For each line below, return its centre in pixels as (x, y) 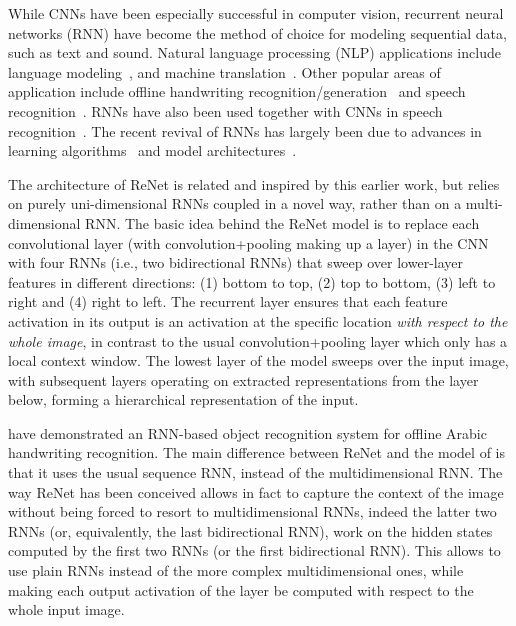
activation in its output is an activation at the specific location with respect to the (258, 320)
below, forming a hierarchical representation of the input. (183, 399)
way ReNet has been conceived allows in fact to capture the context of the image (256, 491)
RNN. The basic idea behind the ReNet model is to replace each (282, 222)
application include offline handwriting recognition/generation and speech (237, 91)
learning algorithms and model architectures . (152, 150)
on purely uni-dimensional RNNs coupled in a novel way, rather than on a (235, 203)
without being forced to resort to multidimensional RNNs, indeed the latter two (252, 511)
